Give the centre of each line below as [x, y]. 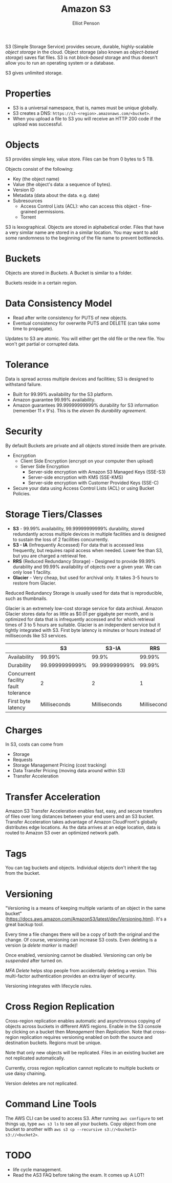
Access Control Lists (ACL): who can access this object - [80, 206]
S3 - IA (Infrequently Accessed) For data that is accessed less [78, 545]
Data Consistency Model [59, 303]
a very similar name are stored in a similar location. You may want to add [82, 232]
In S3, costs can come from [34, 745]
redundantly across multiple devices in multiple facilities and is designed [89, 534]
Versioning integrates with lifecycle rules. [49, 986]
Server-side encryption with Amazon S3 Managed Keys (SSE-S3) [97, 472]
